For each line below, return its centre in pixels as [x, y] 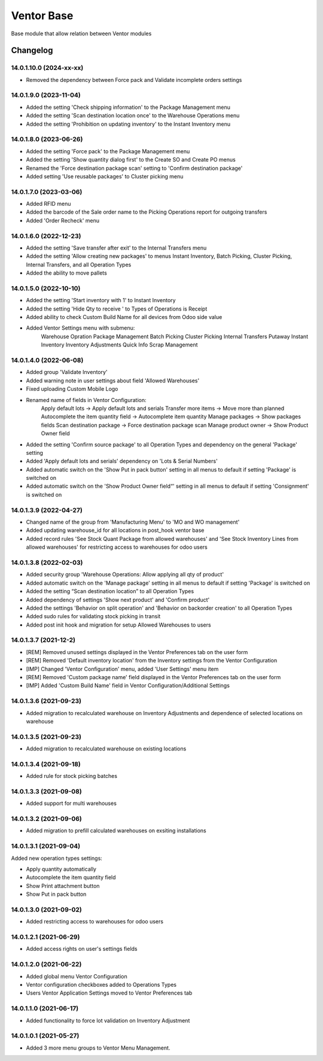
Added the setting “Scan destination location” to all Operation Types [110, 591]
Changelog [32, 51]
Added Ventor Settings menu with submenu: [80, 328]
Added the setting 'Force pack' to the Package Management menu [108, 151]
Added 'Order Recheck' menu [63, 220]
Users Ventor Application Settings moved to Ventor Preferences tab [109, 993]
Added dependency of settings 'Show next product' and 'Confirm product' [118, 600]
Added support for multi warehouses [71, 803]
